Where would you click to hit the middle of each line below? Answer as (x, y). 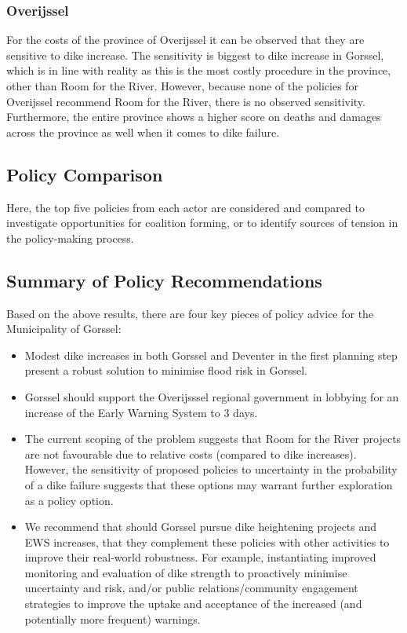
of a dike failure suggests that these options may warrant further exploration (209, 484)
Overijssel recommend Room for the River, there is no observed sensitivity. (186, 101)
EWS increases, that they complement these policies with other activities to (207, 542)
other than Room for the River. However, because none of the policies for (183, 86)
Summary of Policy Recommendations (164, 280)
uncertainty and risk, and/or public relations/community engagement (191, 588)
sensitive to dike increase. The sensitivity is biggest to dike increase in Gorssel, (195, 55)
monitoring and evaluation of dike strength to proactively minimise (186, 572)
